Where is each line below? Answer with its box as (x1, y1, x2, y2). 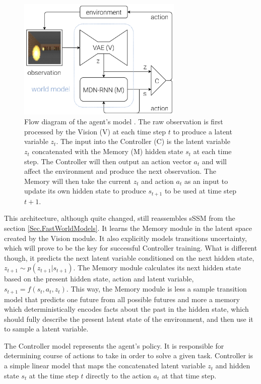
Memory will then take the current (24, 175, 132, 186)
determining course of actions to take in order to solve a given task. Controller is (4, 350, 253, 361)
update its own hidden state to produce (24, 185, 146, 196)
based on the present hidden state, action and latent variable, (4, 273, 194, 284)
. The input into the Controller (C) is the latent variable (56, 136, 230, 147)
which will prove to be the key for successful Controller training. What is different (4, 243, 257, 253)
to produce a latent (173, 126, 232, 136)
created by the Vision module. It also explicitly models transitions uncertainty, (4, 232, 247, 243)
